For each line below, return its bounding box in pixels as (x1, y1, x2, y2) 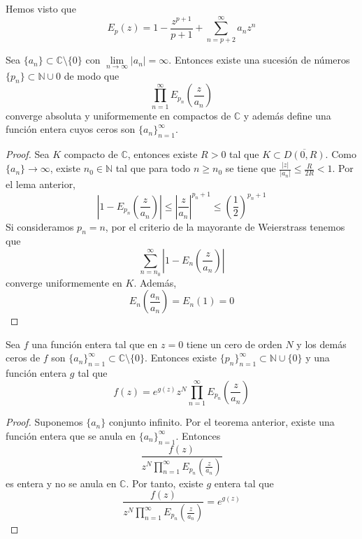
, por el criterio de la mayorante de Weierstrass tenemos (105, 219, 345, 233)
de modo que (64, 68, 120, 82)
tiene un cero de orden (186, 336, 282, 351)
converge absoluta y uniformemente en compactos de (6, 108, 231, 122)
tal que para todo (115, 161, 191, 175)
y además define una (243, 108, 331, 122)
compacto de (64, 147, 118, 161)
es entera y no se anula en (6, 475, 117, 490)
